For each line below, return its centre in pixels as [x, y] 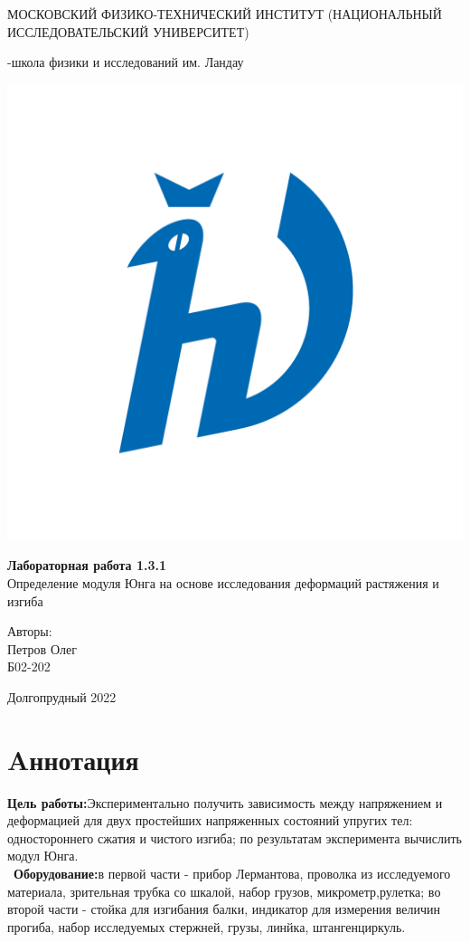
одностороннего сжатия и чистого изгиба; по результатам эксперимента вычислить [235, 837]
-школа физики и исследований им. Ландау [126, 62]
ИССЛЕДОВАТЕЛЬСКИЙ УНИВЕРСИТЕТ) [128, 31]
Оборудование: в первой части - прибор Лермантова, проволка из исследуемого [232, 874]
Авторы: [30, 631]
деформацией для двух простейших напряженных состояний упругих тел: [210, 820]
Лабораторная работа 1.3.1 [87, 565]
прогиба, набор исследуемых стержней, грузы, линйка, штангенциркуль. [207, 926]
